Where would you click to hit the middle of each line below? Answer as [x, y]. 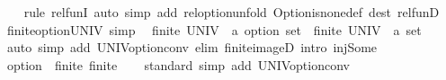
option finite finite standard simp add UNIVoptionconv [178, 64]
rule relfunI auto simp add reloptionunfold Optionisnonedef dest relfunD [232, 12]
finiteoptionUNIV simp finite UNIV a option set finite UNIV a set [214, 29]
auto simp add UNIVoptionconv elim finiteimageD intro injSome [192, 47]
